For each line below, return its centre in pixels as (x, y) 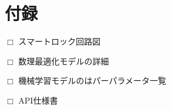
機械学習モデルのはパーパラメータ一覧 (92, 80)
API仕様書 (38, 100)
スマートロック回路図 (59, 41)
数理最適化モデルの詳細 (64, 61)
